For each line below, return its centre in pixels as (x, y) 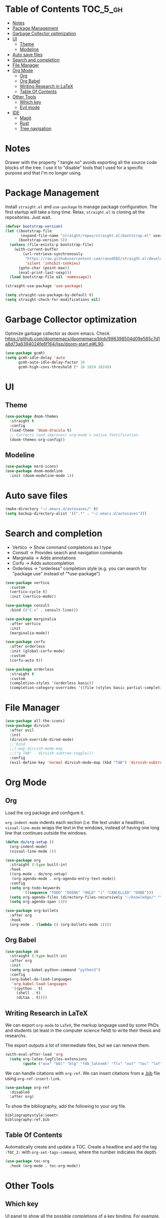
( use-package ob (22, 952)
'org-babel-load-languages (40, 984)
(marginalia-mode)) (30, 633)
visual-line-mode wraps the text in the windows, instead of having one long (82, 828)
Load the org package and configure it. (45, 813)
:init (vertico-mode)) (33, 597)
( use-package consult (27, 606)
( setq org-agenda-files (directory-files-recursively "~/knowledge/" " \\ (87, 897)
